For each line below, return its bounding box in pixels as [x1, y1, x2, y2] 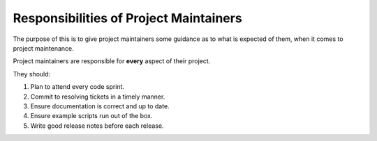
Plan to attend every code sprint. [30, 83, 125, 91]
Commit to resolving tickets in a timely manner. [30, 92, 165, 101]
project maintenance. [13, 44, 75, 52]
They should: [13, 69, 51, 78]
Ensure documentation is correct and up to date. [30, 101, 170, 110]
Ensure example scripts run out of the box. [30, 112, 153, 120]
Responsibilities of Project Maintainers [13, 10, 242, 26]
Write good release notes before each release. [30, 122, 164, 130]
